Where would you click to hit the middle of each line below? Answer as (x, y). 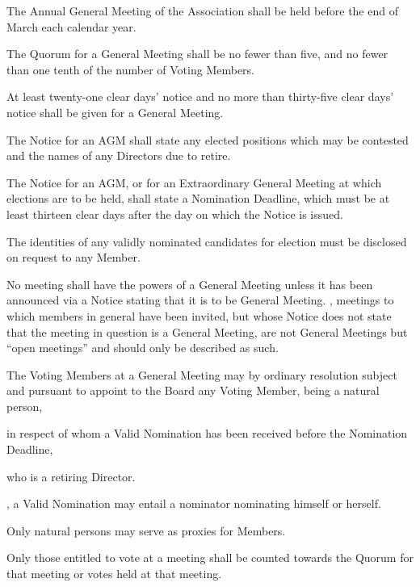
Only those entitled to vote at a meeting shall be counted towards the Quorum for (210, 558)
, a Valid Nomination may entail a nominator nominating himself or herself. (194, 503)
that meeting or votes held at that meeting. (114, 574)
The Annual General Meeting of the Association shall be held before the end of (202, 10)
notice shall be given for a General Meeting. (115, 112)
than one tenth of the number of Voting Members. (131, 69)
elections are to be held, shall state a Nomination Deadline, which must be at (198, 198)
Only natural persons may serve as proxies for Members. (146, 530)
